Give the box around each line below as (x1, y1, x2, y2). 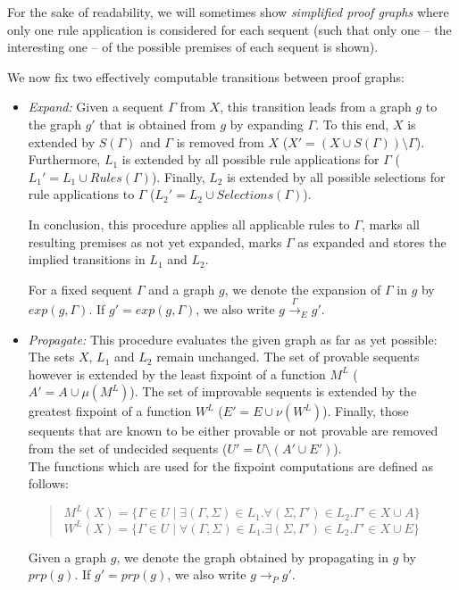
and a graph (148, 279, 215, 298)
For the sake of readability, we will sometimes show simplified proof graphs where (7, 3, 449, 21)
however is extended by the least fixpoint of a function (28, 364, 326, 383)
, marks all (361, 214, 420, 233)
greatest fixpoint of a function (28, 402, 192, 420)
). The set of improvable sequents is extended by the (129, 382, 417, 401)
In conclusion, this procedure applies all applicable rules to (28, 214, 350, 233)
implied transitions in (28, 250, 146, 269)
